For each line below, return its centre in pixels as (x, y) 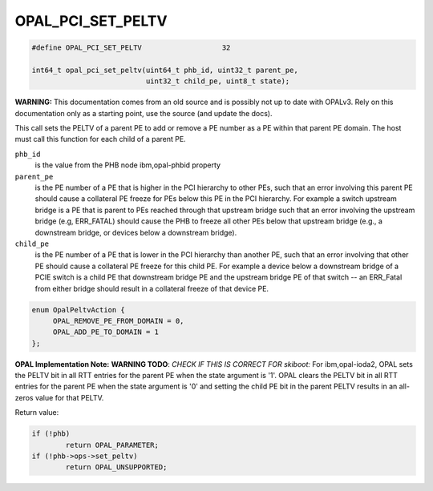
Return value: (37, 413)
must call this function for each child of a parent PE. (100, 139)
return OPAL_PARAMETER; (112, 445)
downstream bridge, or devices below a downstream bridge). (136, 232)
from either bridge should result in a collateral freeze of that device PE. (152, 288)
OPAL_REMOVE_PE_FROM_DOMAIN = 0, (118, 321)
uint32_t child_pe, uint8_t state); (218, 81)
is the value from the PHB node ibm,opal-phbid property (127, 165)
